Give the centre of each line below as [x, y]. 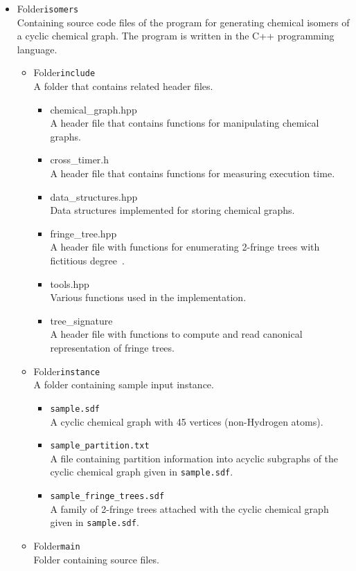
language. [37, 49]
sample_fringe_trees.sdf [107, 496]
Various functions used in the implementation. [148, 297]
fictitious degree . [87, 261]
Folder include [64, 72]
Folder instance [67, 371]
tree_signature [81, 320]
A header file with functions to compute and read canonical [176, 334]
